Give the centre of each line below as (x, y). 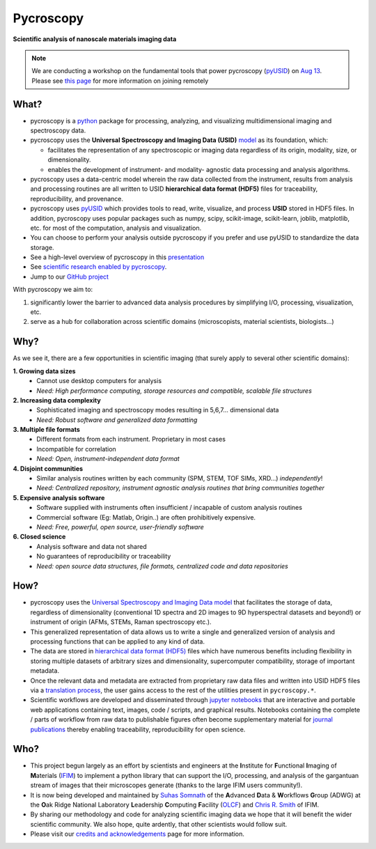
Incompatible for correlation (76, 449)
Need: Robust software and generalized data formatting (117, 420)
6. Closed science (39, 537)
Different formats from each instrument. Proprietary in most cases (131, 439)
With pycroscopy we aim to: (53, 290)
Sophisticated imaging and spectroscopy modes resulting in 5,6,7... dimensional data (158, 410)
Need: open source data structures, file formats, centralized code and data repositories (162, 566)
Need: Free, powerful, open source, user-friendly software (120, 527)
